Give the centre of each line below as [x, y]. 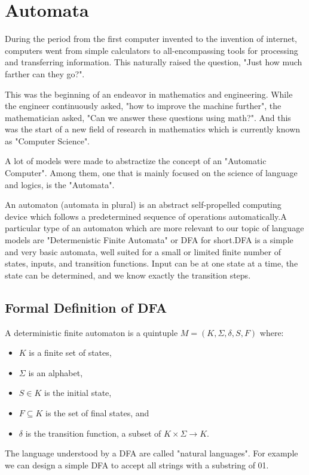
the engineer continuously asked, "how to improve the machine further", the [143, 106]
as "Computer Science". [48, 140]
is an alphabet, [56, 372]
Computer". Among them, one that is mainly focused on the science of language [151, 173]
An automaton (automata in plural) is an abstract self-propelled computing [143, 205]
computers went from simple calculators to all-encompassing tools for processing [152, 50]
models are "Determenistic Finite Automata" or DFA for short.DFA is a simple [149, 240]
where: [272, 332]
